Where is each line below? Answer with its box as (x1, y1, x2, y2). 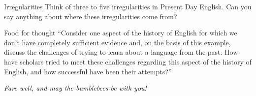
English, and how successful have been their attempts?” (4, 66, 172, 76)
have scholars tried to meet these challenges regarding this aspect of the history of (4, 56, 252, 66)
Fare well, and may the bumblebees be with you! (4, 83, 147, 93)
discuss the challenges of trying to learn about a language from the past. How (4, 47, 238, 57)
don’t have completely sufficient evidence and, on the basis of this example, (4, 37, 231, 47)
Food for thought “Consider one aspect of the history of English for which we (4, 28, 237, 38)
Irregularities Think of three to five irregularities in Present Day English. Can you (4, 1, 252, 11)
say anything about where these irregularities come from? (4, 11, 177, 21)
